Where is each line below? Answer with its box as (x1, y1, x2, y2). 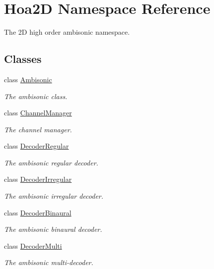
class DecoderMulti (4, 240, 62, 251)
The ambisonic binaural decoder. (4, 224, 102, 234)
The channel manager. (4, 124, 72, 134)
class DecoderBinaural (4, 207, 71, 217)
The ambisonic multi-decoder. (4, 257, 93, 268)
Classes (4, 51, 42, 66)
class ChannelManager (4, 108, 72, 118)
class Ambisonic (4, 74, 52, 84)
